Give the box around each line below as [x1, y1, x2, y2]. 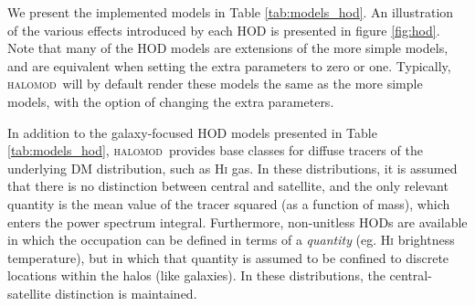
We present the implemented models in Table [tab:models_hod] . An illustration [7, 3, 454, 21]
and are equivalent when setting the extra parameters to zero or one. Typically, [7, 56, 451, 75]
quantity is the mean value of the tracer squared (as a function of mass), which [7, 194, 450, 213]
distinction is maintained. [55, 283, 197, 302]
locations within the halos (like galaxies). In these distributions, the [7, 266, 385, 285]
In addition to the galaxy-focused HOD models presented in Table [7, 122, 377, 142]
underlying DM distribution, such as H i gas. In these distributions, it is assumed [7, 158, 458, 177]
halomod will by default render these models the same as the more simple [7, 74, 423, 93]
